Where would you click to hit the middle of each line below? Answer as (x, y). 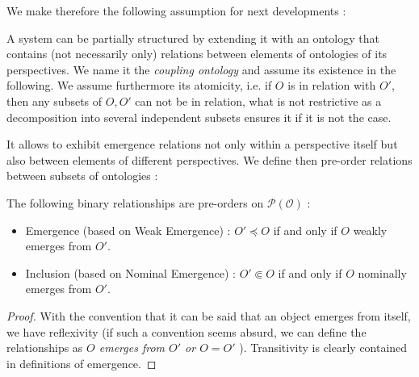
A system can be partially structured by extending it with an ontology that (193, 38)
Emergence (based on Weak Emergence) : (128, 230)
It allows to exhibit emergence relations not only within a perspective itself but (202, 144)
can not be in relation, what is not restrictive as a (258, 101)
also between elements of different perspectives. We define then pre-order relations (209, 159)
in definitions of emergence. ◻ (82, 363)
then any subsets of (54, 101)
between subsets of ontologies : (82, 176)
